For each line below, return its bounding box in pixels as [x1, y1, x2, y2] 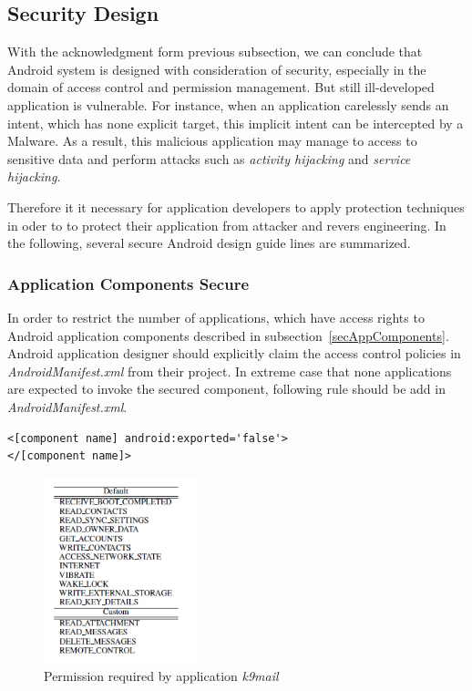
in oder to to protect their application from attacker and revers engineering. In [7, 215, 446, 234]
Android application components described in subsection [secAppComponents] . [7, 325, 449, 345]
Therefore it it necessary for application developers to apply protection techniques [7, 197, 465, 216]
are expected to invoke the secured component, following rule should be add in [7, 379, 446, 398]
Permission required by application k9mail [44, 665, 279, 685]
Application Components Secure [7, 272, 250, 294]
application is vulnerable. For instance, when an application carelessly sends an [7, 95, 449, 114]
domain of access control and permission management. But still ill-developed [7, 77, 435, 97]
